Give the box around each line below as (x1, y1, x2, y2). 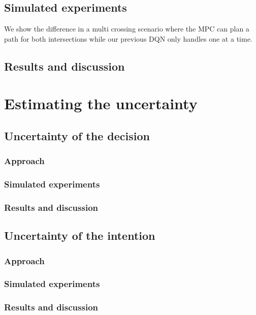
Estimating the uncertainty (4, 93, 198, 114)
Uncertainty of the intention (4, 228, 155, 243)
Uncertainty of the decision (4, 128, 150, 143)
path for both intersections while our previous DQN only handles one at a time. (4, 33, 252, 44)
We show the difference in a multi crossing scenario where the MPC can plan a (4, 23, 249, 34)
